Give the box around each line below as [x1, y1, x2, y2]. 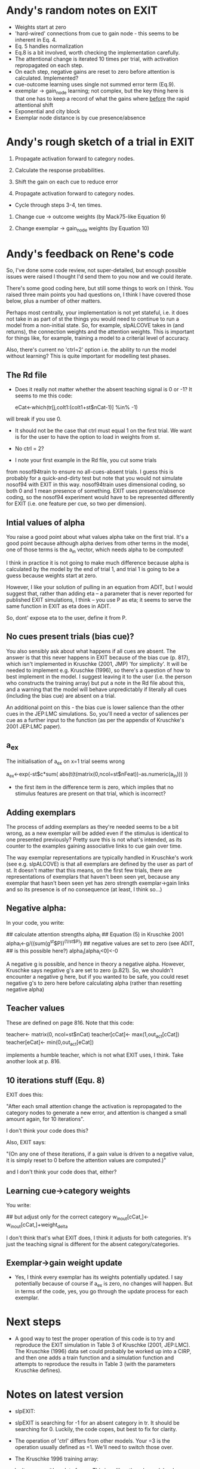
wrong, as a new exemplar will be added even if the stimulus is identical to [6, 829, 189, 837]
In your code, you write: [6, 919, 64, 926]
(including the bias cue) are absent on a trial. [6, 692, 116, 699]
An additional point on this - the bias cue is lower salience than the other [6, 704, 184, 711]
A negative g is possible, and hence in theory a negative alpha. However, [6, 960, 185, 967]
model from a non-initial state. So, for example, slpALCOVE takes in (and [6, 322, 184, 329]
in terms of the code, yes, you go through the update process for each [14, 1288, 188, 1295]
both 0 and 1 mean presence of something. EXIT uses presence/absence [6, 487, 186, 494]
